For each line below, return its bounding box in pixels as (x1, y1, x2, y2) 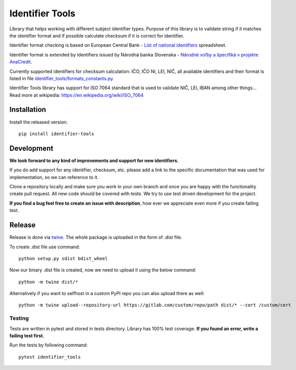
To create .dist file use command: (9, 244, 80, 250)
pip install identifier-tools (18, 131, 95, 137)
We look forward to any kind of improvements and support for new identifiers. (9, 157, 179, 164)
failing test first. (9, 333, 45, 339)
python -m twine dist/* (18, 279, 78, 285)
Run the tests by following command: (9, 342, 88, 348)
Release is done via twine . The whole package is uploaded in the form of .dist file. (9, 234, 182, 241)
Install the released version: (9, 119, 68, 125)
